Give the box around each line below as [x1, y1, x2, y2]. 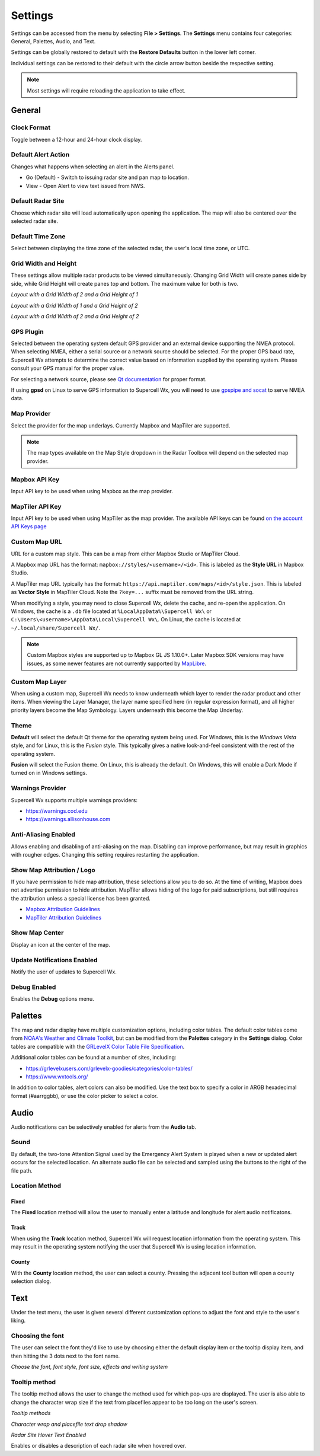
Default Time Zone [11, 232, 66, 240]
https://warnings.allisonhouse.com [25, 816, 111, 823]
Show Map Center [11, 928, 64, 937]
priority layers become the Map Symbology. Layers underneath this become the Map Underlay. [11, 706, 243, 714]
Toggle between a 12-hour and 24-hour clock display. [11, 136, 142, 143]
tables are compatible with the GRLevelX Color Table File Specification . [11, 1043, 185, 1050]
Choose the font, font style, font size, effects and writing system [11, 1364, 168, 1371]
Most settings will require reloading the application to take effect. [27, 87, 186, 94]
